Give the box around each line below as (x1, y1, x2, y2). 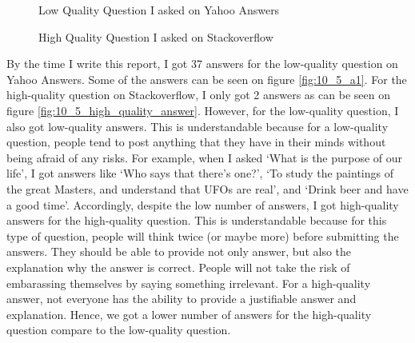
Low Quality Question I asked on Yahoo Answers (38, 2, 280, 18)
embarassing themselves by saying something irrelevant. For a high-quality (6, 274, 371, 291)
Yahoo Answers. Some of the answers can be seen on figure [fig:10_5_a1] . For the (6, 70, 407, 87)
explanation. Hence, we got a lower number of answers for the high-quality (6, 305, 372, 322)
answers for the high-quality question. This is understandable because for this (6, 212, 387, 229)
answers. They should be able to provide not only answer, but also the (6, 243, 352, 260)
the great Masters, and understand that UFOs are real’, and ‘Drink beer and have (6, 180, 409, 197)
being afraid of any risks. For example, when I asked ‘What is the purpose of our (6, 149, 403, 166)
